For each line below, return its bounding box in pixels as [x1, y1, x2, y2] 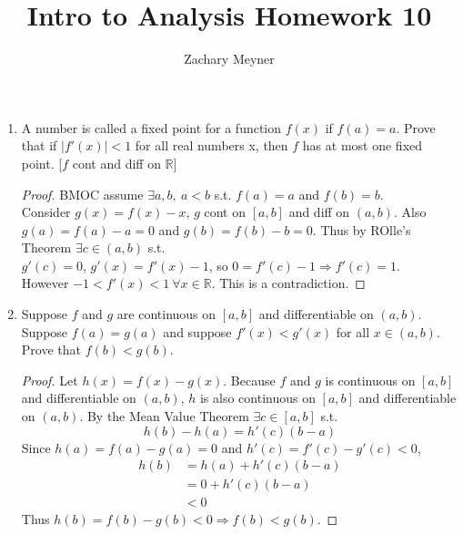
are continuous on [116, 304, 216, 324]
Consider [21, 202, 71, 221]
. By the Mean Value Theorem [79, 406, 249, 426]
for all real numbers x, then [135, 136, 288, 155]
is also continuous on [199, 388, 316, 407]
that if [21, 136, 57, 155]
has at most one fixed [302, 136, 423, 155]
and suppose [163, 322, 232, 341]
